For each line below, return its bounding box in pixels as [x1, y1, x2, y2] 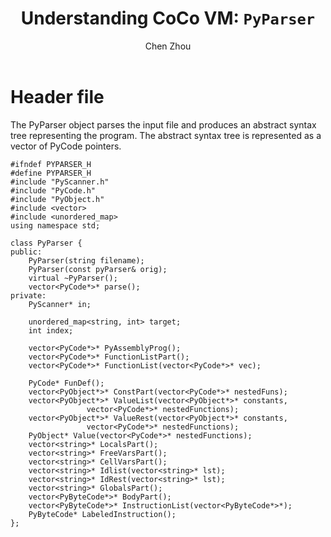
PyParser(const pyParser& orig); [28, 264, 168, 274]
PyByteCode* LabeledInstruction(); [28, 509, 177, 519]
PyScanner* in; [28, 299, 92, 309]
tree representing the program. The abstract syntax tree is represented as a [10, 129, 322, 141]
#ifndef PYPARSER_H [10, 159, 92, 169]
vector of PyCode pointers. [10, 140, 122, 152]
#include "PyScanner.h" [10, 177, 110, 187]
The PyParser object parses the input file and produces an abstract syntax [10, 118, 317, 131]
